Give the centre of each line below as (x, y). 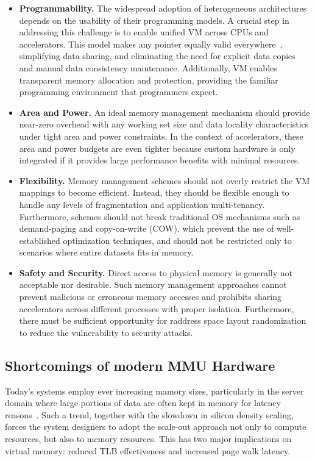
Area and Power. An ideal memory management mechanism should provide (165, 112)
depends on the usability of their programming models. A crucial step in (154, 20)
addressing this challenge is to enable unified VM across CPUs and (144, 32)
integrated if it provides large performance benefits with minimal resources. (160, 160)
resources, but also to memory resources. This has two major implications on (148, 439)
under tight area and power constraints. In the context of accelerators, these (161, 136)
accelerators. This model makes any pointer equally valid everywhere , (151, 44)
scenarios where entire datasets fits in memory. (106, 252)
